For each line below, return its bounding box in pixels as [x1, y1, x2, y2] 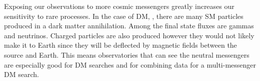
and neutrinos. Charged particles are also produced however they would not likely [4, 30, 254, 40]
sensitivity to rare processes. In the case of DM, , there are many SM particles [4, 10, 243, 21]
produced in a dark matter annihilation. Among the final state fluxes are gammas [4, 20, 254, 31]
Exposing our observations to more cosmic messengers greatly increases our [4, 1, 234, 11]
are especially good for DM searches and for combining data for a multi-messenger [4, 59, 256, 70]
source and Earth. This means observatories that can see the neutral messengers [4, 49, 249, 60]
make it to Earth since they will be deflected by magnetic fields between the [4, 40, 237, 50]
